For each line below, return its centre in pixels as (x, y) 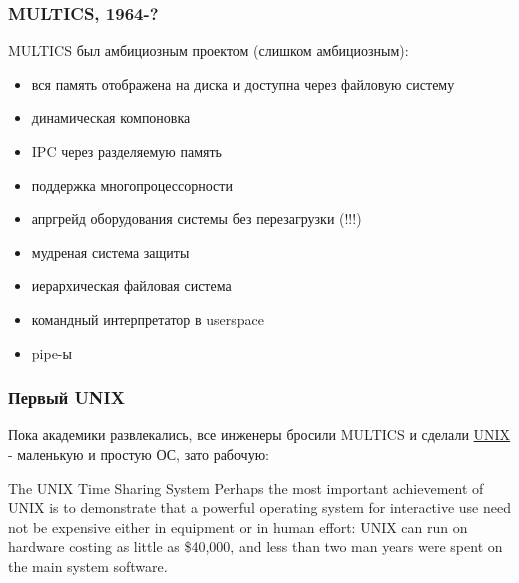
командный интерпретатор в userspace (148, 318)
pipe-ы (51, 352)
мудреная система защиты (110, 251)
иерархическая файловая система (131, 285)
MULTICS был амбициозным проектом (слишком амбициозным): (208, 50)
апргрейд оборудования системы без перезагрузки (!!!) (196, 218)
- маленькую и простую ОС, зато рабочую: (139, 453)
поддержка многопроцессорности (132, 184)
